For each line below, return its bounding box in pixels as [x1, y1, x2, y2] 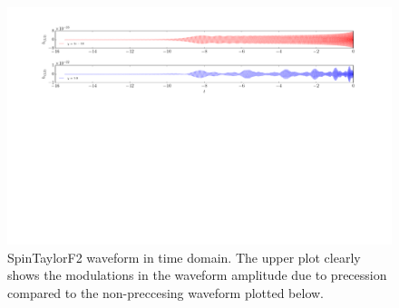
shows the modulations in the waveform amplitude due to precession [7, 265, 387, 284]
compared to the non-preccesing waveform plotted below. [7, 283, 325, 302]
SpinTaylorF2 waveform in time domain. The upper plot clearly [7, 247, 361, 266]
